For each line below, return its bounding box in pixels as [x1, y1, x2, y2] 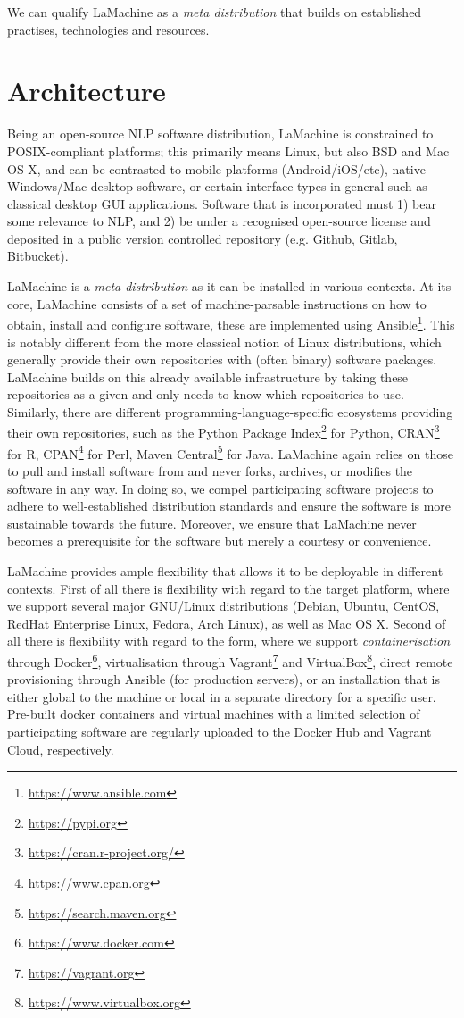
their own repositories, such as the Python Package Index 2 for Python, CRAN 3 [7, 421, 440, 442]
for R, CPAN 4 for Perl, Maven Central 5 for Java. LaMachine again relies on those [7, 441, 453, 463]
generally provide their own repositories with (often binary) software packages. [7, 350, 437, 369]
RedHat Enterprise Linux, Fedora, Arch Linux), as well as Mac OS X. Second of [7, 613, 446, 632]
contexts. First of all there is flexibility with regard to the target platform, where [7, 579, 450, 597]
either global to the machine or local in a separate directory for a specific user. [7, 687, 436, 705]
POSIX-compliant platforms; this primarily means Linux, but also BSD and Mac [7, 141, 450, 160]
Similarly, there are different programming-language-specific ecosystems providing [7, 402, 453, 421]
